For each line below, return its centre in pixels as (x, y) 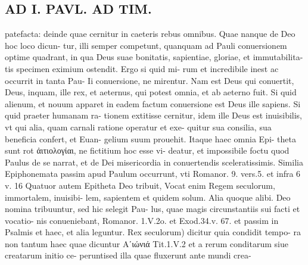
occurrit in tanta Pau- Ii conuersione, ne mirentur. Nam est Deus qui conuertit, (150, 80)
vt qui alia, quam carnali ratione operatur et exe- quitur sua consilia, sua (138, 127)
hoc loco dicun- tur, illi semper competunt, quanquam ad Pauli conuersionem (146, 45)
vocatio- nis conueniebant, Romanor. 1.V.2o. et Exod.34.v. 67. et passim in (142, 220)
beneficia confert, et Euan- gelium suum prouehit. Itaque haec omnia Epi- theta (151, 138)
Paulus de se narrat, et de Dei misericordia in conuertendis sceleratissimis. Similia (154, 162)
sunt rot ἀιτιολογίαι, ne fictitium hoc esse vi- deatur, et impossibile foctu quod (147, 150)
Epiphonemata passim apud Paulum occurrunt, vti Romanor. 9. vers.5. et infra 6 (153, 174)
